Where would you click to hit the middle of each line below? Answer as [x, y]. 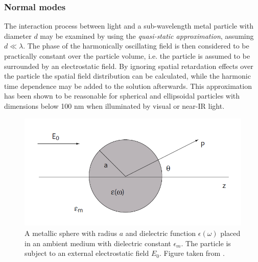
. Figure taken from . [192, 253]
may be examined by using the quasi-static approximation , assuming [147, 35]
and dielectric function [161, 233]
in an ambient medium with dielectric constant [98, 243]
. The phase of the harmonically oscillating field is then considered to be [136, 46]
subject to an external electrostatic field [87, 253]
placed [230, 233]
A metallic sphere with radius [71, 233]
